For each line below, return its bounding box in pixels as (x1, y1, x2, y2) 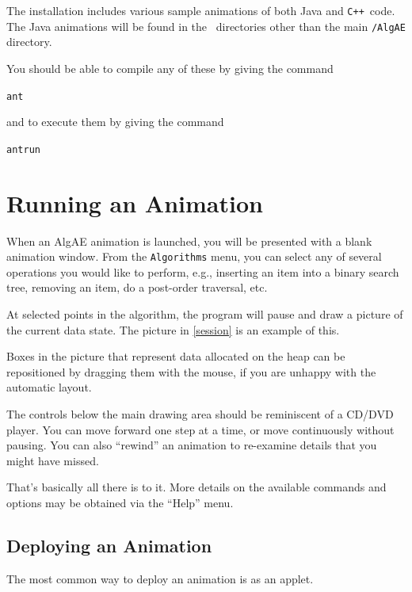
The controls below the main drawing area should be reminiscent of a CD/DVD (6, 405, 394, 422)
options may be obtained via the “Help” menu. (6, 494, 234, 510)
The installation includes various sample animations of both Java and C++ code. (6, 2, 395, 18)
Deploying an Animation (6, 533, 212, 557)
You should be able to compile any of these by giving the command (6, 59, 334, 76)
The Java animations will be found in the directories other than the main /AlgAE (6, 17, 406, 34)
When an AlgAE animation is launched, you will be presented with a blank (6, 232, 372, 249)
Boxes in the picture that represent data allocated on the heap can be (6, 348, 345, 365)
